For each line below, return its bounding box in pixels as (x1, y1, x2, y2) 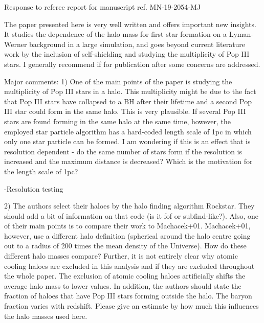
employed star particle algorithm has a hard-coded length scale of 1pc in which (4, 126, 252, 136)
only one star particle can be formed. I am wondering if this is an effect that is (4, 136, 251, 147)
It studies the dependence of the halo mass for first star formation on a (4, 29, 227, 39)
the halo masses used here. (4, 310, 87, 321)
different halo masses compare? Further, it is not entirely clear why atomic (4, 250, 238, 261)
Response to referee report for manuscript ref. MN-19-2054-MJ (4, 2, 201, 12)
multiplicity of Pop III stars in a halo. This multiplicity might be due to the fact (4, 86, 256, 97)
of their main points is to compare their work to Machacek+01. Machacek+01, (4, 220, 251, 231)
